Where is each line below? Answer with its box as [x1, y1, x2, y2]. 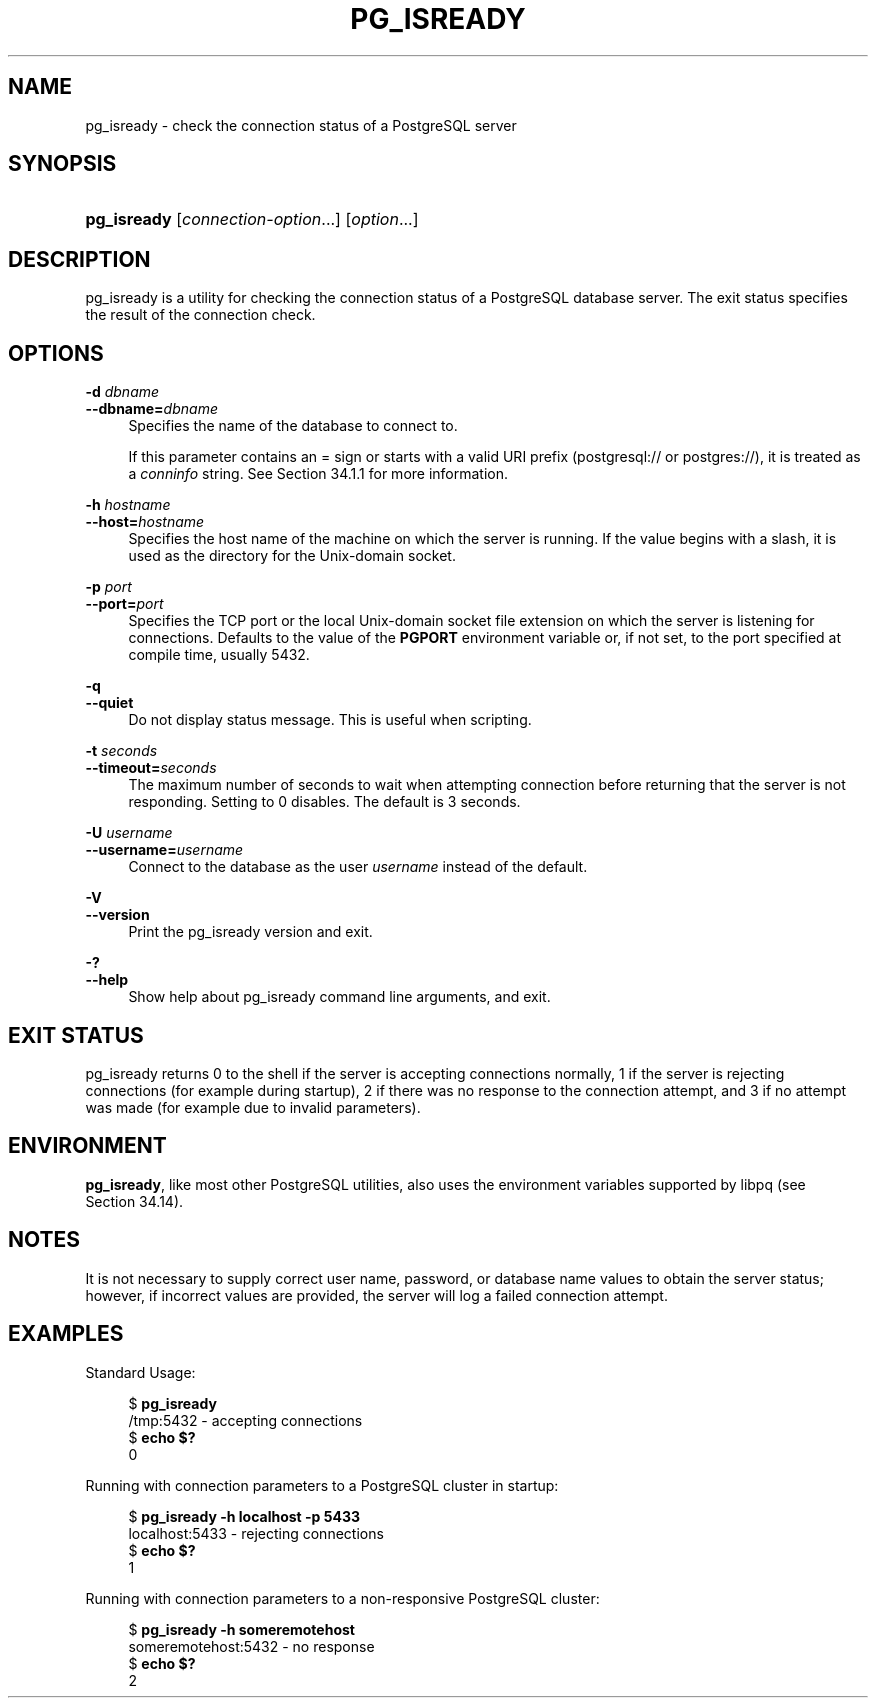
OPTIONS [8, 340, 104, 366]
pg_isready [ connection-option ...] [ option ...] [85, 209, 419, 230]
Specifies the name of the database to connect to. [128, 417, 458, 435]
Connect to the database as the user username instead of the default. [128, 858, 588, 876]
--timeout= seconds [85, 759, 217, 777]
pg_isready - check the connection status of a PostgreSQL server [85, 116, 517, 134]
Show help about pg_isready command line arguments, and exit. [128, 988, 551, 1006]
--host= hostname [85, 513, 205, 531]
